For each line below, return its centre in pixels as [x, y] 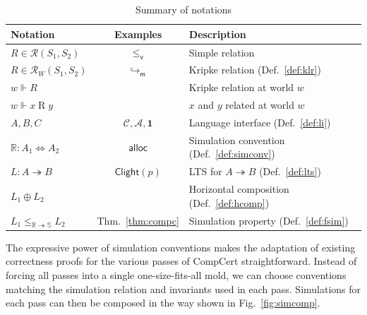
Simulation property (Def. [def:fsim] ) [269, 220]
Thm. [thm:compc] [138, 220]
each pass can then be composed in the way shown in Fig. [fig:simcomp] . [163, 303]
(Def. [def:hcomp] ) [229, 202]
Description [217, 34]
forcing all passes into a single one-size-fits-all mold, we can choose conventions [176, 275]
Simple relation [222, 52]
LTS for [205, 171]
